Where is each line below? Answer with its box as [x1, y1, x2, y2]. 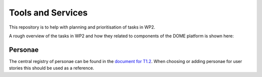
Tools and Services [9, 7, 88, 18]
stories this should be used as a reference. [9, 65, 95, 71]
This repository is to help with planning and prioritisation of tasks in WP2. [9, 24, 155, 30]
